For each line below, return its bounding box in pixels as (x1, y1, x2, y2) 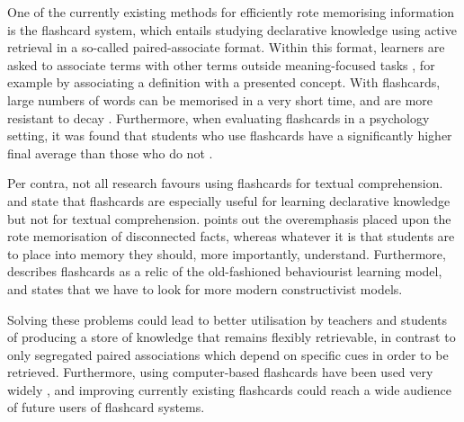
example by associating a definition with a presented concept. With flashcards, (7, 73, 441, 92)
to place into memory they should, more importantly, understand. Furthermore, (7, 244, 446, 263)
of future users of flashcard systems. (7, 398, 205, 417)
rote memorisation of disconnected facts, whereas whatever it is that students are (7, 227, 455, 246)
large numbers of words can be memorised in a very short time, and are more (7, 90, 433, 109)
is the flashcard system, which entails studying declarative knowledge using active (7, 20, 457, 39)
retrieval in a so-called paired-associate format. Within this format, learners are (7, 38, 445, 57)
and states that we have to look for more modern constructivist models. (7, 279, 403, 298)
